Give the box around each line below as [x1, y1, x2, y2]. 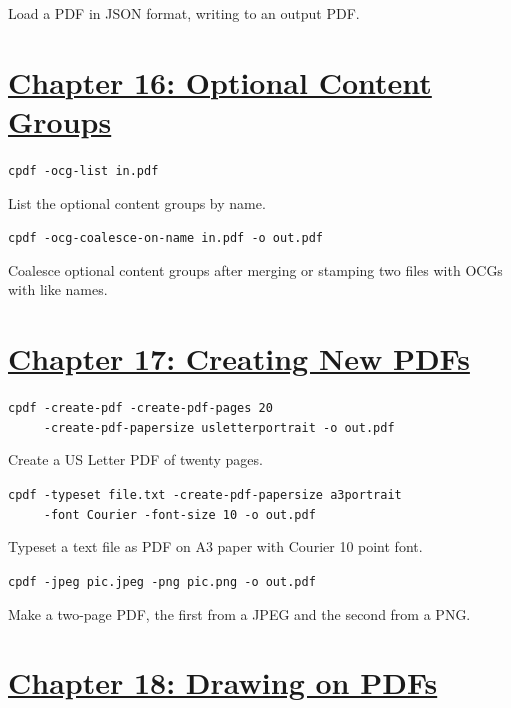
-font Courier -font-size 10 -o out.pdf [43, 507, 316, 522]
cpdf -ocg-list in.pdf [8, 163, 159, 178]
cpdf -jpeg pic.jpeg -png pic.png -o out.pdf [8, 574, 316, 589]
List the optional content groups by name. [8, 192, 266, 213]
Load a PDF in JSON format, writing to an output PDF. [8, 3, 360, 23]
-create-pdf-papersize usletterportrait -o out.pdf [43, 420, 395, 435]
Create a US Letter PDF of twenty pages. [8, 449, 263, 470]
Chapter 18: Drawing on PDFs [8, 662, 438, 703]
